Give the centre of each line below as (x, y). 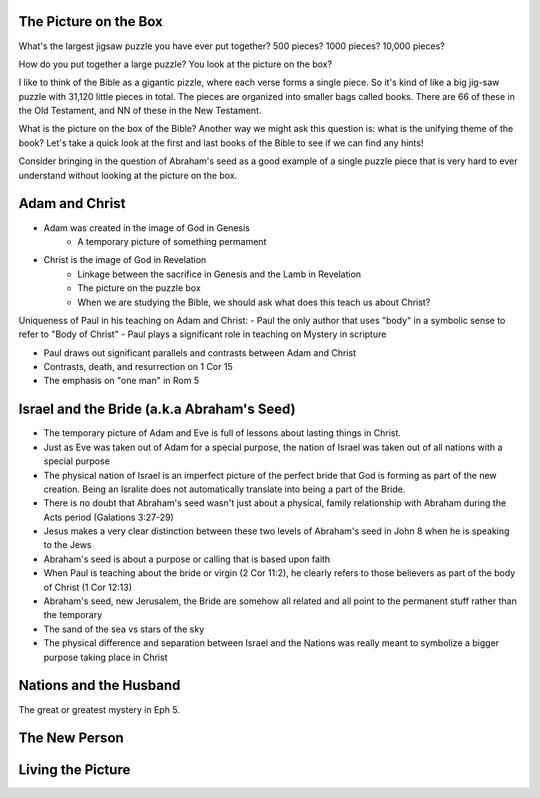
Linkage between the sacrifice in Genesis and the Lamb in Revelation (219, 274)
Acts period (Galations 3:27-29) (108, 517)
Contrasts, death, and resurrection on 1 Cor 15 (138, 367)
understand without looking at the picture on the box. (128, 175)
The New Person (71, 738)
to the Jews (67, 545)
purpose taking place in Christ (105, 657)
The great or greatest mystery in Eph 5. (99, 709)
